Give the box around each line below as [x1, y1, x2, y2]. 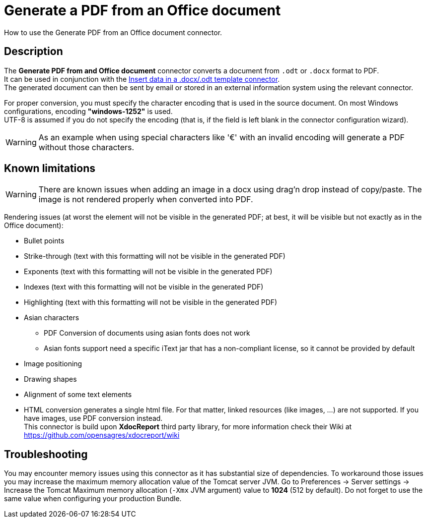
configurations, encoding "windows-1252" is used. [4, 107, 173, 116]
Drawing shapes [24, 375, 77, 384]
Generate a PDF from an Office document [4, 2, 281, 19]
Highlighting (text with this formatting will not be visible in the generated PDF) [24, 298, 278, 307]
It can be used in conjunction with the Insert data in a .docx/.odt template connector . [4, 74, 280, 83]
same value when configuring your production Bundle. [4, 494, 182, 503]
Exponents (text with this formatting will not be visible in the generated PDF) [24, 267, 273, 276]
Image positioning [24, 359, 82, 368]
